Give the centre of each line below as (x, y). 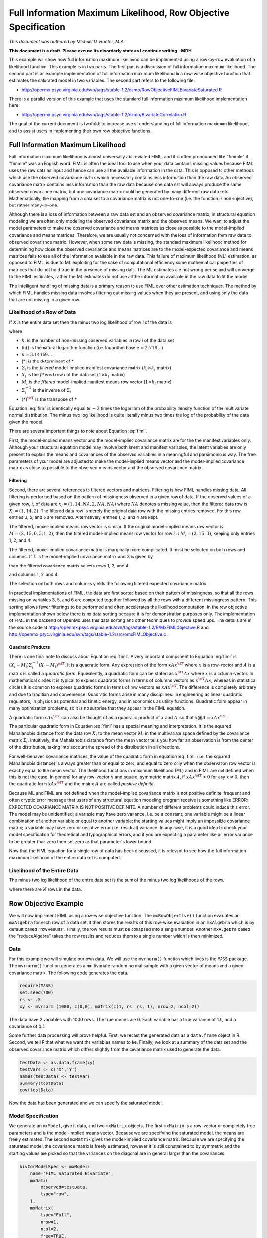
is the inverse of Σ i (52, 391)
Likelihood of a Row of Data (43, 312)
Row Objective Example (46, 903)
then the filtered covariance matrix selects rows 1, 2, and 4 (69, 566)
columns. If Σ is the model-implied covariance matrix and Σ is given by (81, 557)
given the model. (26, 422)
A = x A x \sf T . (215, 717)
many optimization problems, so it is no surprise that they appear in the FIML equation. (97, 708)
